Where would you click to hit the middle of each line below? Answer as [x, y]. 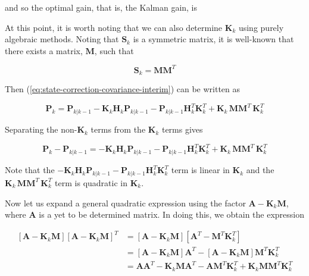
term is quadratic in [91, 182]
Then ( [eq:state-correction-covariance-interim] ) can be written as [123, 89]
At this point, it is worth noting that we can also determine [114, 27]
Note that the [30, 170]
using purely [261, 27]
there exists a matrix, [44, 50]
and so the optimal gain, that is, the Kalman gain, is [101, 7]
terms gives [182, 129]
